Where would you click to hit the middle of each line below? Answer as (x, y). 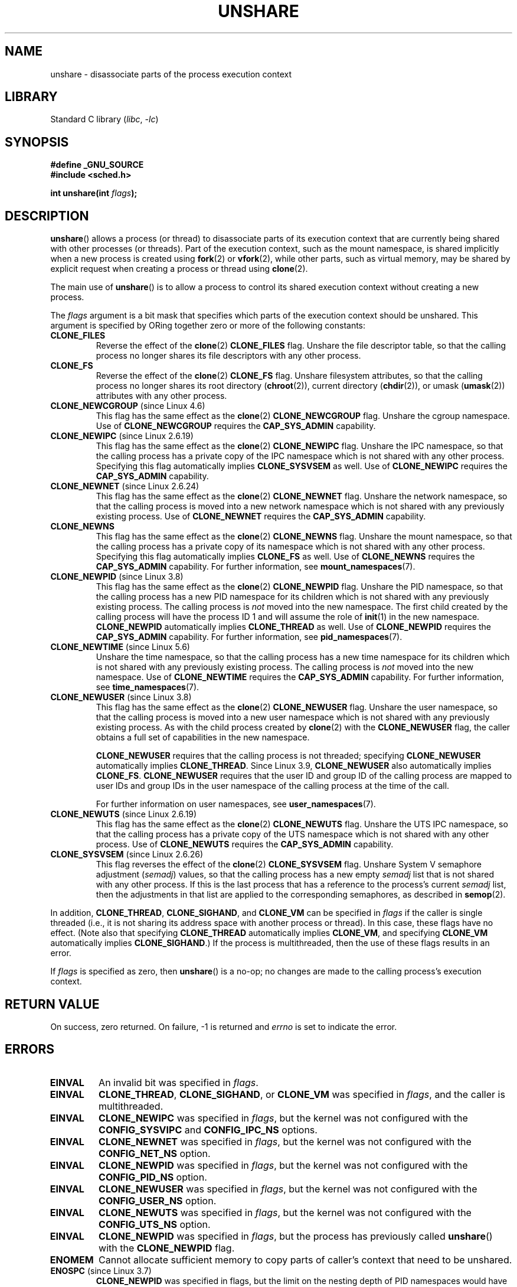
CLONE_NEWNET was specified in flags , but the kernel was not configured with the (285, 1141)
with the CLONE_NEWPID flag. (167, 1248)
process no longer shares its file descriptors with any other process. (228, 356)
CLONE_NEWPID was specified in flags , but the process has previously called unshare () (296, 1236)
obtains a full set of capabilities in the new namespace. (203, 737)
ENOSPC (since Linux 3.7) (101, 1270)
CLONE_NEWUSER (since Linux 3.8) (121, 697)
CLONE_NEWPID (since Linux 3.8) (117, 577)
